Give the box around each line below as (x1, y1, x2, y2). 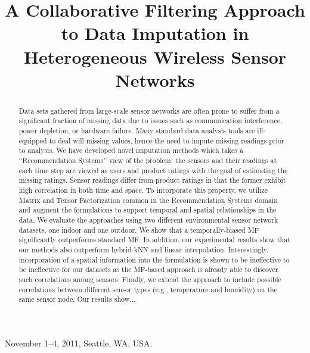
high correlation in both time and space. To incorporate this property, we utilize (18, 185, 268, 195)
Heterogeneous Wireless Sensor (23, 44, 287, 68)
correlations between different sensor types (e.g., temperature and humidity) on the (18, 284, 277, 294)
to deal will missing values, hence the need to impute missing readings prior (49, 135, 284, 145)
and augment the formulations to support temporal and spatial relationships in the (18, 205, 277, 215)
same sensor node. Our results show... (18, 294, 136, 304)
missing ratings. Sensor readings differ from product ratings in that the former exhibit (18, 175, 286, 185)
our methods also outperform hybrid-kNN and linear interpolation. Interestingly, (18, 244, 269, 254)
